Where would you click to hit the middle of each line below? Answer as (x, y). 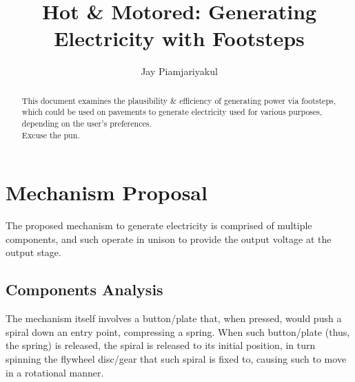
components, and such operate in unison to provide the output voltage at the (169, 238)
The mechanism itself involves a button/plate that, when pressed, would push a (174, 318)
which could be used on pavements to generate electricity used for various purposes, (172, 112)
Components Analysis (84, 289)
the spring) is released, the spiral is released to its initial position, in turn (161, 345)
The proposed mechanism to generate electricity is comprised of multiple (159, 225)
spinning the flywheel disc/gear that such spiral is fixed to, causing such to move (176, 359)
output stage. (33, 252)
